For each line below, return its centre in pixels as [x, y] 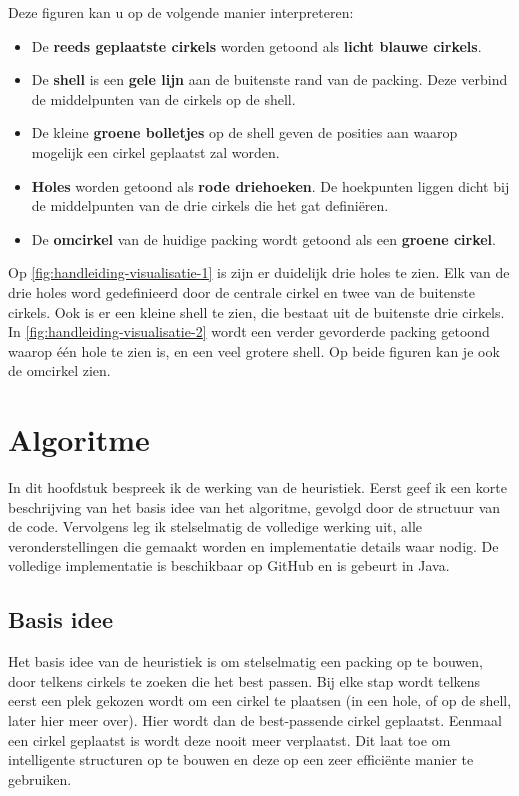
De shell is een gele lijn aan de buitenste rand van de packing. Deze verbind [269, 79]
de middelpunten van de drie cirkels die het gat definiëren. [210, 205]
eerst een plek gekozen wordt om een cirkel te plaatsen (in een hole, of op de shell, [260, 700]
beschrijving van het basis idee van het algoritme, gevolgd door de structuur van [254, 506]
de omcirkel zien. [59, 370]
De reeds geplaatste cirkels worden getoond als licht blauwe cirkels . [256, 45]
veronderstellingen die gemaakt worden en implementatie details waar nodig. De [253, 545]
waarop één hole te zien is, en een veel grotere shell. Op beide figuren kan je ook [254, 350]
